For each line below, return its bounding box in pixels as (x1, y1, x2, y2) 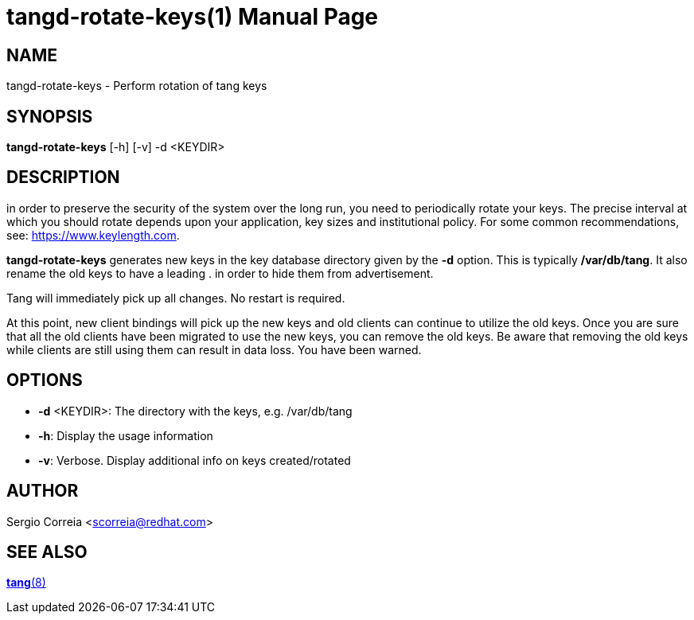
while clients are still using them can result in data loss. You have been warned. (6, 342, 422, 357)
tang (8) (6, 575, 46, 590)
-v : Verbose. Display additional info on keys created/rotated (38, 453, 351, 467)
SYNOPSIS (6, 106, 93, 127)
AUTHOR (6, 481, 79, 501)
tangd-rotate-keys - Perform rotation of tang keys (6, 79, 267, 93)
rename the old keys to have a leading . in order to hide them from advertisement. (6, 266, 434, 280)
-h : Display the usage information (38, 428, 213, 443)
